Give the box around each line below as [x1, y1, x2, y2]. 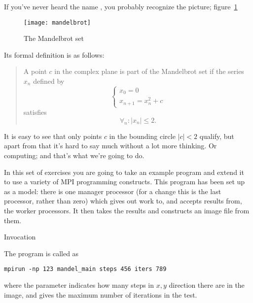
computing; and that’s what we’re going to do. [4, 150, 145, 160]
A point [23, 66, 47, 76]
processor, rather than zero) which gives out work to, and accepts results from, [4, 196, 242, 206]
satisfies [23, 107, 47, 117]
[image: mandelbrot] [24, 19, 91, 26]
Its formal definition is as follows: [4, 49, 105, 60]
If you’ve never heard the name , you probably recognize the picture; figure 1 [4, 1, 238, 11]
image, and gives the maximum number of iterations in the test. [4, 289, 197, 300]
